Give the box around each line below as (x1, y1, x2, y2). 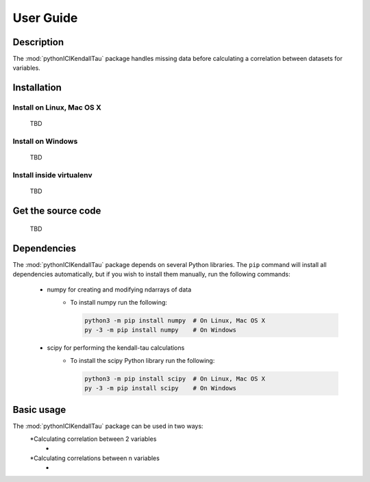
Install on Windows (12, 137, 78, 147)
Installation (12, 82, 62, 94)
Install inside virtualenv (12, 170, 92, 180)
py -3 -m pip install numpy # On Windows (84, 326, 236, 334)
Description (12, 36, 64, 48)
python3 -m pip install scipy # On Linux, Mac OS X (84, 375, 266, 383)
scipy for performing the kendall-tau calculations (47, 344, 185, 352)
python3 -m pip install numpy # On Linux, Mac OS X (84, 316, 266, 325)
